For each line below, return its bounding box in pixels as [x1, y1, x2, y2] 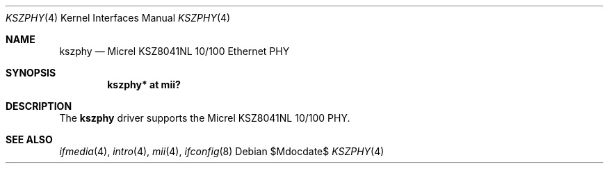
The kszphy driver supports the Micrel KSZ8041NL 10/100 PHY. [59, 112, 350, 124]
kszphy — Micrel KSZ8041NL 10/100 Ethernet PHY [59, 45, 290, 57]
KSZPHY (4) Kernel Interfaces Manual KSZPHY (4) [6, 12, 231, 24]
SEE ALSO [6, 134, 53, 145]
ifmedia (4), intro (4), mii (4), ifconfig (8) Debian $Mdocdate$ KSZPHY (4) [59, 145, 384, 157]
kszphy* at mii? [107, 79, 181, 90]
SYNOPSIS [6, 67, 56, 79]
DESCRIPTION [6, 100, 72, 112]
